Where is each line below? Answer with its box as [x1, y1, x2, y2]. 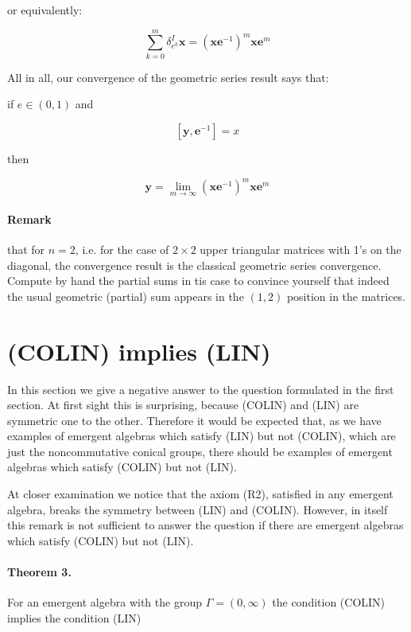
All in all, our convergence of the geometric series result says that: [7, 68, 329, 85]
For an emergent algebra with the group [7, 594, 202, 611]
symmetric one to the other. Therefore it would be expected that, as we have [7, 412, 382, 428]
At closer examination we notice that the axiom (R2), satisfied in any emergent [7, 486, 394, 502]
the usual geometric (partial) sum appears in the [7, 287, 244, 304]
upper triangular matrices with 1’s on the [200, 241, 401, 258]
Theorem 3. [7, 564, 72, 580]
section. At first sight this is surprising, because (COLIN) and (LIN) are [7, 396, 359, 413]
